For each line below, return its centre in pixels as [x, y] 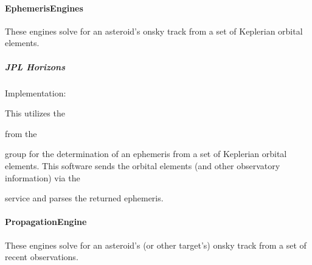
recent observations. [42, 257]
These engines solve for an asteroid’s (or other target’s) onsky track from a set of [156, 245]
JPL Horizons [35, 66]
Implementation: [36, 92]
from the [21, 133]
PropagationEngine [46, 222]
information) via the [43, 177]
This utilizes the [35, 113]
